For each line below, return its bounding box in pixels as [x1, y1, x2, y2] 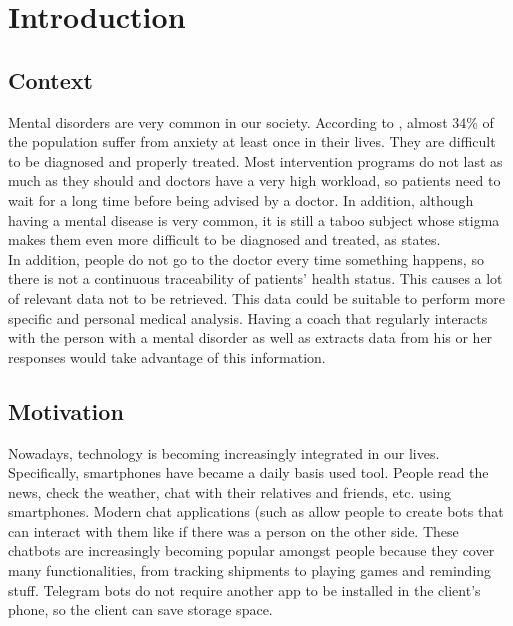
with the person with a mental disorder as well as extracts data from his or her [8, 327, 493, 348]
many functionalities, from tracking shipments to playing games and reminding [8, 560, 492, 581]
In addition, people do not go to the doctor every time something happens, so [8, 248, 484, 269]
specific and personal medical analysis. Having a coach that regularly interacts [8, 307, 488, 328]
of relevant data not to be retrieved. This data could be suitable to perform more [8, 287, 505, 308]
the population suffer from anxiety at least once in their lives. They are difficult [8, 131, 496, 152]
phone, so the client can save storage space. [8, 599, 273, 620]
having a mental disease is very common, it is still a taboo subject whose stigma [8, 209, 500, 230]
